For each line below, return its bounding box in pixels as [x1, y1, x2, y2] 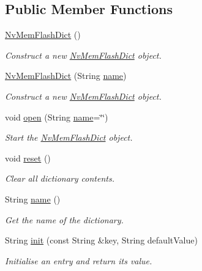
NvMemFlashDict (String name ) [5, 69, 127, 82]
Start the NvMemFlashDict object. [5, 131, 133, 144]
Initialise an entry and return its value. [5, 254, 152, 267]
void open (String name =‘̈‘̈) [5, 110, 108, 123]
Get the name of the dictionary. [5, 213, 124, 226]
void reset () [5, 151, 51, 164]
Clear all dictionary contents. [5, 172, 114, 185]
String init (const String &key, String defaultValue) [5, 234, 198, 247]
